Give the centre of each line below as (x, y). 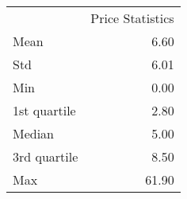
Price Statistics (132, 18)
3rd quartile (46, 156)
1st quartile (44, 110)
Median (34, 133)
